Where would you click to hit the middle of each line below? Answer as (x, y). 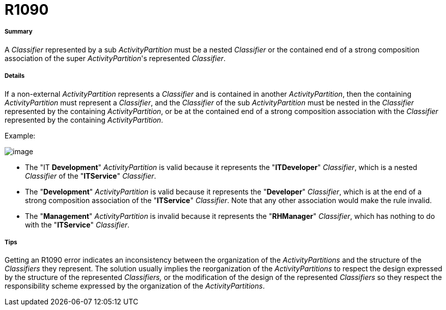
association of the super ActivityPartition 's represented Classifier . (115, 58)
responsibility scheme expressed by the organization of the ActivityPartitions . (135, 286)
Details (15, 76)
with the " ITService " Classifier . (77, 224)
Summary (19, 32)
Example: (20, 135)
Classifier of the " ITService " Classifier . (91, 176)
